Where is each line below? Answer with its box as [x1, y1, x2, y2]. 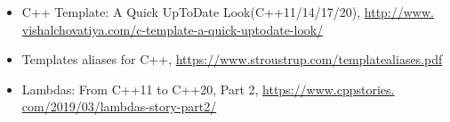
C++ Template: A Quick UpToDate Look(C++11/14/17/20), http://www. [21, 3, 434, 20]
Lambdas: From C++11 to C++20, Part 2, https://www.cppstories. [21, 79, 395, 98]
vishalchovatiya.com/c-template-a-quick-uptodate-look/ [21, 20, 324, 38]
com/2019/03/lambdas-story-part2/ [21, 97, 217, 116]
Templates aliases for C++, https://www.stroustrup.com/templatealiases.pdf [21, 50, 443, 69]
